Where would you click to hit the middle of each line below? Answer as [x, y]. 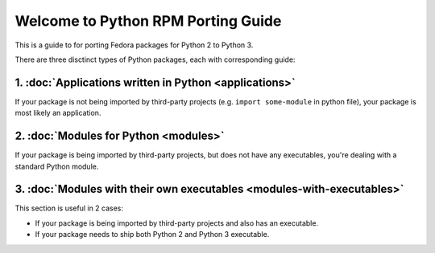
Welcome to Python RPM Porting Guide [148, 21]
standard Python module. [57, 166]
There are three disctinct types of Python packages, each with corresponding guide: [155, 59]
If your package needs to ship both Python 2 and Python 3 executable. [152, 235]
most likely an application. [58, 113]
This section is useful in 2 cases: [69, 208]
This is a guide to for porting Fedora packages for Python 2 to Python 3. [134, 45]
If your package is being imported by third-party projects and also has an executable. [176, 223]
